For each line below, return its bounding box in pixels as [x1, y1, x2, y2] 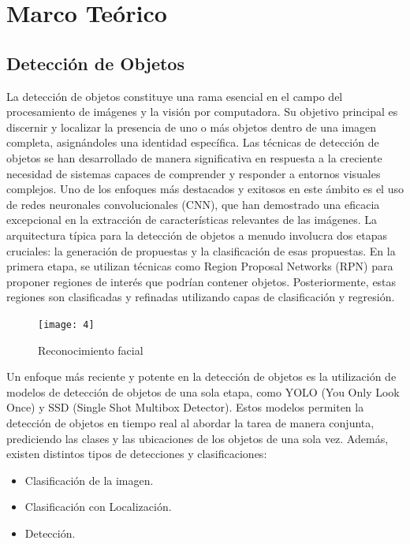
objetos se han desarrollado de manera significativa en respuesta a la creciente [6, 149, 382, 166]
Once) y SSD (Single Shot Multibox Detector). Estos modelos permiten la [6, 399, 364, 415]
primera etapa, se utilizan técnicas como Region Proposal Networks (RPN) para [6, 258, 393, 274]
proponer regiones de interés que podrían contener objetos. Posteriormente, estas [6, 273, 397, 289]
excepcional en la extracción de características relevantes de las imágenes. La [6, 211, 378, 228]
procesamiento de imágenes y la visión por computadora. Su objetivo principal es [6, 103, 398, 120]
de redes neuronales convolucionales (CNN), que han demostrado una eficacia [6, 196, 380, 212]
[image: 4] [38, 319, 95, 330]
